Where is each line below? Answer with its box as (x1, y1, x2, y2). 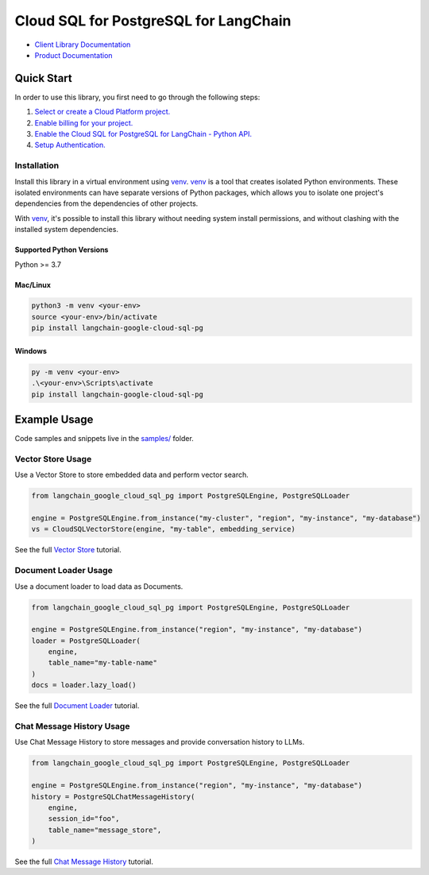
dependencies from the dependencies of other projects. (14, 199, 199, 208)
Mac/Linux (14, 280, 52, 289)
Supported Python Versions (14, 245, 109, 254)
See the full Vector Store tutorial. (14, 545, 122, 555)
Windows (14, 346, 47, 355)
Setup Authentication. (34, 140, 106, 150)
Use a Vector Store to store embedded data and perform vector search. (14, 470, 249, 480)
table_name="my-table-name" (48, 658, 158, 668)
